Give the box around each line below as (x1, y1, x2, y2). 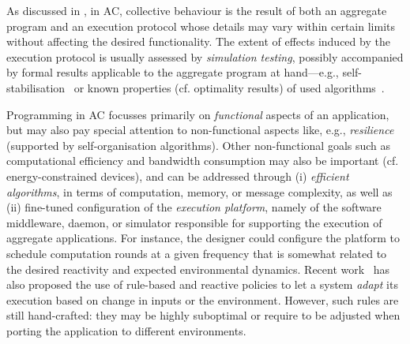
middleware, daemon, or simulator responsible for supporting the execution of (6, 214, 382, 230)
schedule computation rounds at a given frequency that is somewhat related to (6, 245, 387, 261)
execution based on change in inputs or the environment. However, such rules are (6, 291, 399, 308)
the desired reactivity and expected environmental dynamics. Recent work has (6, 260, 390, 277)
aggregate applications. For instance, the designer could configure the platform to (6, 230, 401, 246)
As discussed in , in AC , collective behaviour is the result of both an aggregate (6, 2, 387, 18)
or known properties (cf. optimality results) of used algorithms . (73, 79, 385, 95)
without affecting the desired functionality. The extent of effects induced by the (6, 33, 390, 50)
